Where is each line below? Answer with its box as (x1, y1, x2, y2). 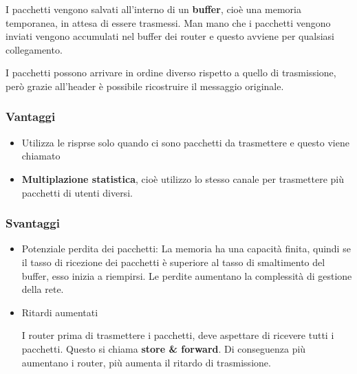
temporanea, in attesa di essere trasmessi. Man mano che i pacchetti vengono (6, 15, 331, 30)
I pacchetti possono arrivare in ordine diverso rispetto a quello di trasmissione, (6, 65, 336, 80)
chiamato (21, 148, 61, 163)
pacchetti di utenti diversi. (21, 185, 133, 199)
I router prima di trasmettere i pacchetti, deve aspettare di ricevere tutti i (21, 328, 334, 342)
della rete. (21, 282, 64, 296)
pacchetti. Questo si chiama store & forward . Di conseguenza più (21, 341, 306, 355)
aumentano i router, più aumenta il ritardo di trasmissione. (21, 355, 271, 369)
